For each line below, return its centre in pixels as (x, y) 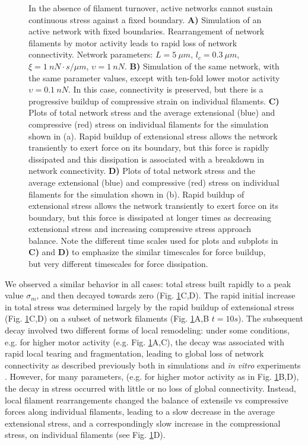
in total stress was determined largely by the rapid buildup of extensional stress (150, 306)
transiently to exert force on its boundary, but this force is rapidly (149, 147)
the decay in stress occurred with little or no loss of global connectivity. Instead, (150, 388)
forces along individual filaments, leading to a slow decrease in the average (140, 411)
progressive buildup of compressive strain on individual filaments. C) (154, 101)
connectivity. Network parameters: (91, 54)
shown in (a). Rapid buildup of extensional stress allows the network (153, 136)
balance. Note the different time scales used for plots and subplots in (153, 240)
